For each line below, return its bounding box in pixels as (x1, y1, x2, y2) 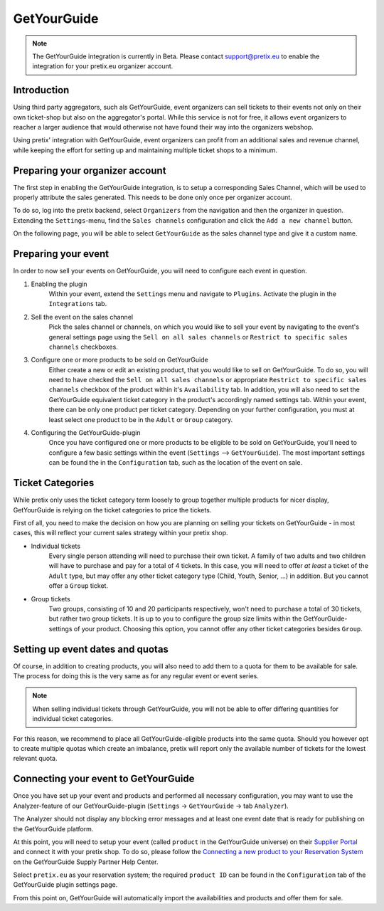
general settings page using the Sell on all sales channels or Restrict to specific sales (48, 332, 348, 341)
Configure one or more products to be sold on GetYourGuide (31, 356, 209, 364)
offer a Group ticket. (48, 581, 109, 590)
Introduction (13, 84, 70, 96)
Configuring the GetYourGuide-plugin (31, 428, 141, 437)
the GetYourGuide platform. (13, 824, 94, 833)
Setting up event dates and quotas (13, 643, 169, 655)
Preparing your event (13, 248, 110, 260)
